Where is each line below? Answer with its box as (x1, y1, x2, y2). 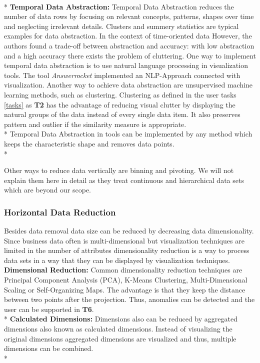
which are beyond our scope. (4, 184, 91, 195)
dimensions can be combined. (4, 343, 93, 353)
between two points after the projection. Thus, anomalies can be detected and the (4, 294, 255, 304)
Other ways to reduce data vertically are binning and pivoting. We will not (4, 165, 234, 175)
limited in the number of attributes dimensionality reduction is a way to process (4, 245, 249, 255)
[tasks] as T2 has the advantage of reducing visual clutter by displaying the (4, 99, 235, 109)
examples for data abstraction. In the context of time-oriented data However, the (4, 30, 252, 41)
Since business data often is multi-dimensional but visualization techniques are (4, 235, 244, 245)
